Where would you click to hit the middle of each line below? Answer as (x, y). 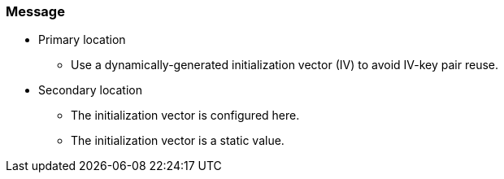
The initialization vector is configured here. (185, 116)
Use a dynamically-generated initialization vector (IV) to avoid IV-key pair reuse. (285, 65)
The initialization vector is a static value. (178, 141)
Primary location (82, 40)
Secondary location (90, 90)
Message (35, 11)
